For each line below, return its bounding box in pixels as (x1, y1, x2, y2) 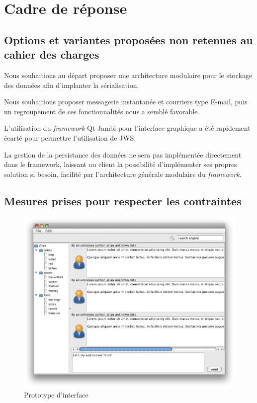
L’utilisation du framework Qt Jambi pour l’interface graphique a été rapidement (4, 123, 251, 133)
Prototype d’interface (24, 389, 88, 400)
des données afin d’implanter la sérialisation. (4, 80, 139, 90)
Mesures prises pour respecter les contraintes (4, 193, 242, 208)
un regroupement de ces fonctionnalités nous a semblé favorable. (4, 106, 200, 116)
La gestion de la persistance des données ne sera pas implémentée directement (4, 149, 242, 160)
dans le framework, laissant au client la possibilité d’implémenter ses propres (4, 159, 237, 169)
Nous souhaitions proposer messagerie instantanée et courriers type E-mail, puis (4, 96, 248, 107)
